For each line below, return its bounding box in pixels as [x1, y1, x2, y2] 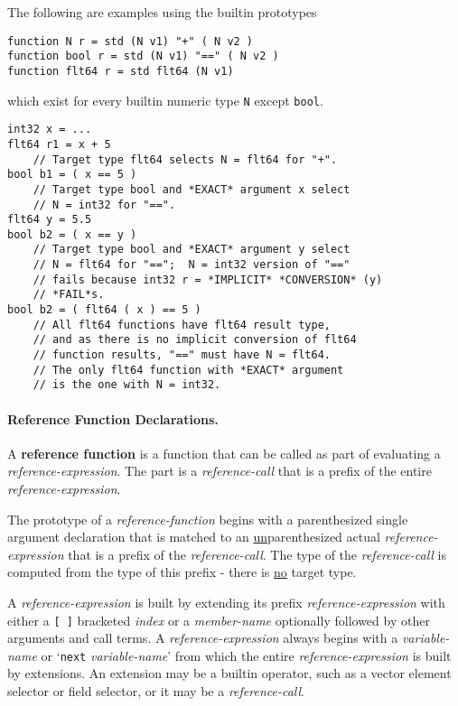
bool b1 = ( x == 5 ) [7, 168, 137, 181]
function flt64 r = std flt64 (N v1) [7, 64, 234, 78]
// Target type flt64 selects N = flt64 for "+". [33, 153, 338, 166]
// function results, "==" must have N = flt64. [33, 348, 331, 362]
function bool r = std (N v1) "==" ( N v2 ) [7, 50, 279, 63]
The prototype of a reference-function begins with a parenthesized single [7, 509, 408, 528]
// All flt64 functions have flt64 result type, [33, 318, 331, 331]
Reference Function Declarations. [7, 409, 219, 428]
